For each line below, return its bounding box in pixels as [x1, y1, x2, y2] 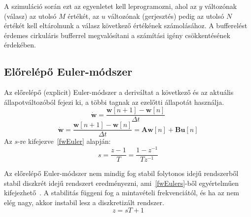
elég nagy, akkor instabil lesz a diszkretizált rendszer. [4, 197, 164, 207]
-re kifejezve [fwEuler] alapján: [17, 136, 111, 146]
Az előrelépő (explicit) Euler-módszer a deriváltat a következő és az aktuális [4, 87, 234, 97]
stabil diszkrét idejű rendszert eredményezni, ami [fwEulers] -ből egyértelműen [4, 177, 239, 188]
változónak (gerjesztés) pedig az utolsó [108, 10, 224, 21]
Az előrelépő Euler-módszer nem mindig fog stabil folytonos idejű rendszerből [4, 168, 239, 178]
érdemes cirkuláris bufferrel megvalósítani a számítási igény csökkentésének [4, 30, 230, 40]
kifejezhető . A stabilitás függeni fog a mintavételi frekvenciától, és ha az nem [4, 187, 240, 198]
